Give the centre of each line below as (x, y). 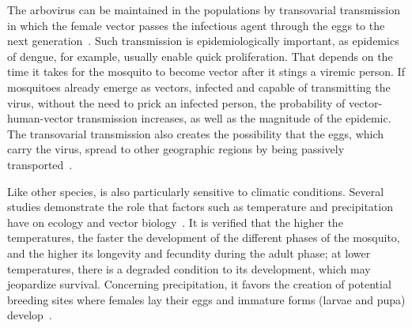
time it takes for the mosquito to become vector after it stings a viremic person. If (206, 72)
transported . (40, 164)
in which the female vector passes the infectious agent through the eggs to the (196, 25)
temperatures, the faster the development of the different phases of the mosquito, (204, 238)
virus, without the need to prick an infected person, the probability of (176, 102)
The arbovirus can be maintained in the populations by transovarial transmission (204, 9)
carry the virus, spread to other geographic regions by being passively (176, 149)
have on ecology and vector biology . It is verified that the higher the (175, 222)
